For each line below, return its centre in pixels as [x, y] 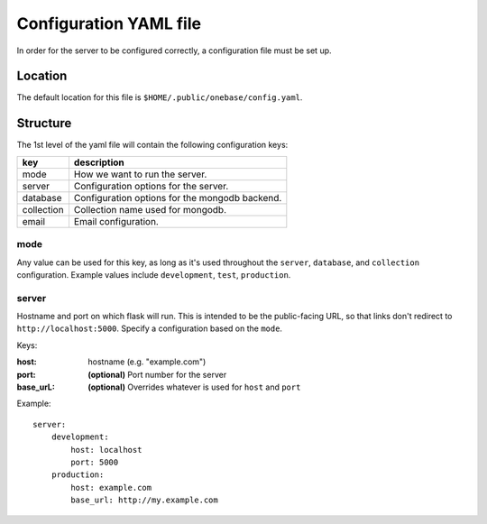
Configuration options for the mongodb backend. [178, 198]
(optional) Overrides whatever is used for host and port [194, 387]
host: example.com [111, 487]
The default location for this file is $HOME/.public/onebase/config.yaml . [160, 97]
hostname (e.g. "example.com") [147, 362]
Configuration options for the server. [151, 186]
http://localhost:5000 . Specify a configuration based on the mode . [150, 328]
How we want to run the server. [140, 174]
